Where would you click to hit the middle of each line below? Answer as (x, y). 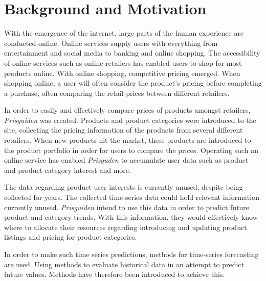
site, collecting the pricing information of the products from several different (124, 130)
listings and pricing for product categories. (71, 237)
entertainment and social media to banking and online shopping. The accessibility (132, 53)
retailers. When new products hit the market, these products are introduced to (128, 140)
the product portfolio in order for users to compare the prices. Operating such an (131, 150)
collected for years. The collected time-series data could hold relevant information (132, 197)
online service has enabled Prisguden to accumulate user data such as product (126, 160)
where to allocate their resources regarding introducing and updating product (126, 227)
